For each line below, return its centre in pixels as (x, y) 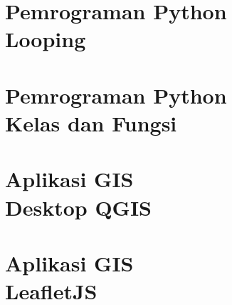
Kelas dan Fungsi (91, 122)
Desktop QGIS (78, 207)
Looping (46, 39)
